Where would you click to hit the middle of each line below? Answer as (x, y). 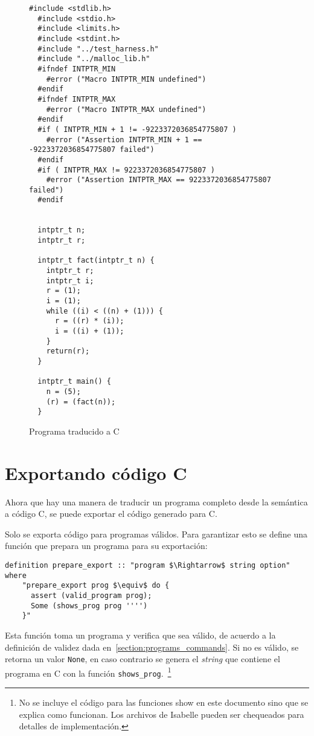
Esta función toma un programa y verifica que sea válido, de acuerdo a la (140, 635)
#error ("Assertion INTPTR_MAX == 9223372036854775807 (159, 180)
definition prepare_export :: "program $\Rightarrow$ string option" (148, 565)
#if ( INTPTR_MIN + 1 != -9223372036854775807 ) (137, 129)
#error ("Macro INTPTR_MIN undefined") (126, 79)
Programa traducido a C (74, 431)
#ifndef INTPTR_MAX (77, 99)
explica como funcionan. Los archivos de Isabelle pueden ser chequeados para (162, 714)
